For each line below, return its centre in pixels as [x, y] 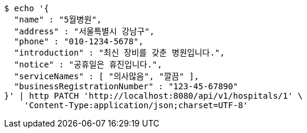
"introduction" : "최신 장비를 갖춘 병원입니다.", [119, 53]
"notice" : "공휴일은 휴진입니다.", [88, 64]
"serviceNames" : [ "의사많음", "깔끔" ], [107, 76]
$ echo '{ [27, 8]
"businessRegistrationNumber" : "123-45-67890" [126, 86]
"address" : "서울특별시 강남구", [84, 31]
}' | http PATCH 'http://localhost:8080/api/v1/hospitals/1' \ [153, 96]
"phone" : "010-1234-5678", [79, 41]
